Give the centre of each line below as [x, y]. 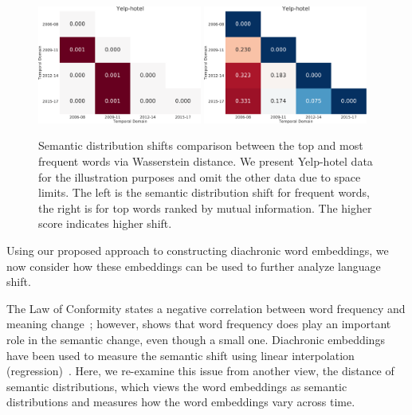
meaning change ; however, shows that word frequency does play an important [199, 324]
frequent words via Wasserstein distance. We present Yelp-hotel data [206, 161]
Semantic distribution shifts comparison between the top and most [201, 145]
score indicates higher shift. [105, 223]
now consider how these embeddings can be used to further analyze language [194, 266]
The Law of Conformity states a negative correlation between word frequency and [206, 308]
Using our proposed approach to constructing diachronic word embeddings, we [198, 251]
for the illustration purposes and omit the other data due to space [200, 176]
